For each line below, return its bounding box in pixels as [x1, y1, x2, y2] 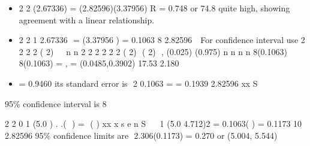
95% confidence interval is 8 [5, 97, 107, 109]
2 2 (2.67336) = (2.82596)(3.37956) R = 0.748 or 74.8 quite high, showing [19, 2, 290, 14]
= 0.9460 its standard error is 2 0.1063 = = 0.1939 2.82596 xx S [19, 77, 258, 89]
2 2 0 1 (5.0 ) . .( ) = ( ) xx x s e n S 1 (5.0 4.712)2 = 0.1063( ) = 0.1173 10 [5, 117, 302, 130]
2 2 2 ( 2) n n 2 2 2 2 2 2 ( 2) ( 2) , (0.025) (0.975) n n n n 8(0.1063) [19, 45, 287, 57]
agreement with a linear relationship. [19, 13, 155, 26]
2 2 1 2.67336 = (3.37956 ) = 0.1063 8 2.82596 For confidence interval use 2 [19, 34, 305, 46]
